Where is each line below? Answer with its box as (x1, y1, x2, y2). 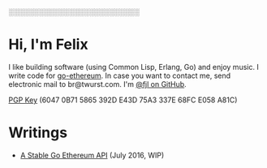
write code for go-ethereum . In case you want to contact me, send (8, 71, 231, 80)
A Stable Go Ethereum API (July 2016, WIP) (19, 150, 165, 160)
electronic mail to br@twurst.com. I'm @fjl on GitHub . (8, 79, 187, 88)
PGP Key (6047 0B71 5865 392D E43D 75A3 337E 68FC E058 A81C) (8, 95, 238, 105)
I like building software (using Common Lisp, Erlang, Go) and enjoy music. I (8, 62, 260, 71)
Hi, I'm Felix (8, 36, 88, 54)
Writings (8, 123, 67, 142)
